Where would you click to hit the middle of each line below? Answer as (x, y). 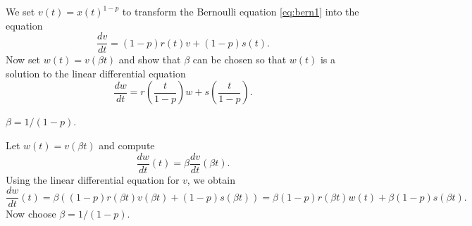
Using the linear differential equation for (93, 179)
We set (20, 11)
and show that (150, 59)
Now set (23, 59)
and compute (127, 145)
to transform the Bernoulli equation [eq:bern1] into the (241, 11)
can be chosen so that (240, 59)
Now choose (31, 214)
